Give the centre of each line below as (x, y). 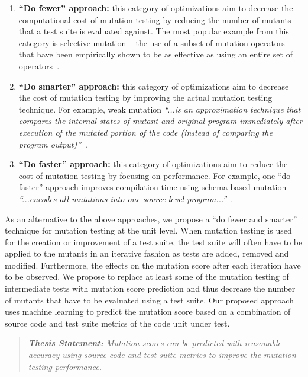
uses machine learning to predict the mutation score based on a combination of (148, 311)
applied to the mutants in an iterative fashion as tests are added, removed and (147, 253)
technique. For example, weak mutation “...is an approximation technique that (160, 109)
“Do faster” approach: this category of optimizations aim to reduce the (153, 164)
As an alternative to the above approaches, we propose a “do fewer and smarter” (151, 218)
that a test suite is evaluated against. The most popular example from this (154, 31)
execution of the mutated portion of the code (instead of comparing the (145, 132)
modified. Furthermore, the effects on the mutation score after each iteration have (153, 265)
